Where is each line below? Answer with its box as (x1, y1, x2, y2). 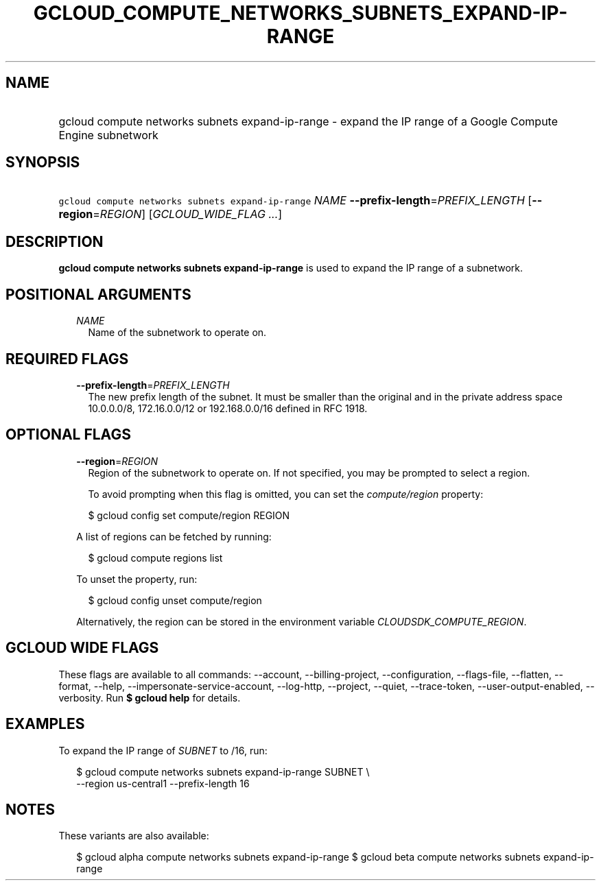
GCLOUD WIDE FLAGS (5, 639, 159, 657)
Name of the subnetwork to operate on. (88, 326, 267, 339)
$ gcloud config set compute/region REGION (88, 509, 290, 521)
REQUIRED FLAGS (5, 350, 129, 368)
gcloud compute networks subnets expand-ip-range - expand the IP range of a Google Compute (58, 114, 558, 128)
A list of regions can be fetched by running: (76, 530, 272, 542)
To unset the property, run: (76, 573, 198, 585)
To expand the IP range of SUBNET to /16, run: (58, 744, 268, 756)
